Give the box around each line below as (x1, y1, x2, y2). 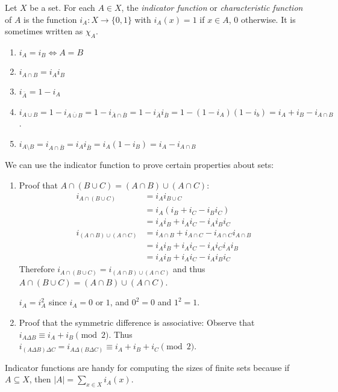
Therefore (19, 263, 55, 275)
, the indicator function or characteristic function (121, 1, 303, 13)
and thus (173, 263, 205, 275)
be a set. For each (30, 1, 95, 13)
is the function (23, 13, 77, 25)
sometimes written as (5, 25, 83, 37)
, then (29, 373, 51, 385)
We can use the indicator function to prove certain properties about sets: (5, 158, 274, 171)
